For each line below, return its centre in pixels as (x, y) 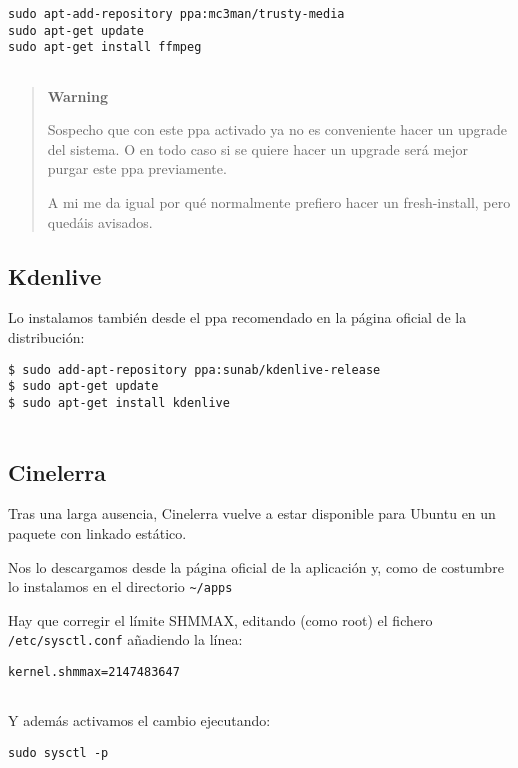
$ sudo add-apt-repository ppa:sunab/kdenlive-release (194, 369)
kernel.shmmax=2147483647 (94, 672)
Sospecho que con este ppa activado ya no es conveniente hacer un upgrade (277, 129)
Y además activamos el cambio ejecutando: (139, 720)
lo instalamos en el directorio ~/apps (120, 586)
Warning (77, 95)
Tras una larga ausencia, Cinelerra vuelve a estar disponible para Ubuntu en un (252, 513)
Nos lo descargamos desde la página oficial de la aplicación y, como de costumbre (256, 566)
